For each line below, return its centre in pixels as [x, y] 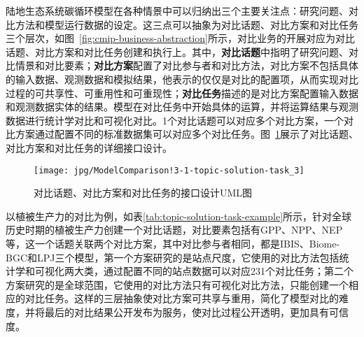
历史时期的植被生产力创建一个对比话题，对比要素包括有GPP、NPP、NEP [174, 230]
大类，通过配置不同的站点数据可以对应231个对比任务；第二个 [213, 271]
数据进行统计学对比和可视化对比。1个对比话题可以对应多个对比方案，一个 [175, 120]
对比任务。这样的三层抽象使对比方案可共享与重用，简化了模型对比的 [182, 298]
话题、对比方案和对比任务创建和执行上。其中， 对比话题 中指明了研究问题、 [177, 51]
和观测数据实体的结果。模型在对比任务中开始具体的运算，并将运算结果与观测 [182, 107]
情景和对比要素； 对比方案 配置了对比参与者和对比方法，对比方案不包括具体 [187, 65]
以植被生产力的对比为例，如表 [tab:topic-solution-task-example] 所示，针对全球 [179, 216]
